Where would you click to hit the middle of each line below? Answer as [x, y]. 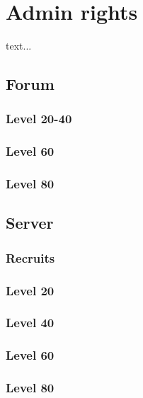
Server [30, 223]
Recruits [30, 257]
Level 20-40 [39, 119]
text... [19, 46]
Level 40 [30, 323]
